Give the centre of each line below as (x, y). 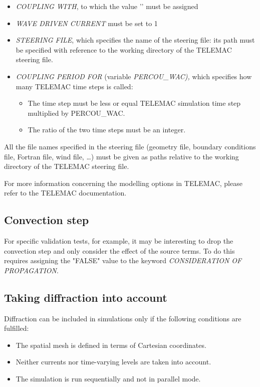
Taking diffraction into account (86, 297)
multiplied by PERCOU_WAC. (76, 113)
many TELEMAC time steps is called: (74, 86)
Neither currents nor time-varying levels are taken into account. (113, 362)
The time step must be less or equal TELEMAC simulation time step (134, 103)
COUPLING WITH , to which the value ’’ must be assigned (107, 6)
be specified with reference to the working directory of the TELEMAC (124, 49)
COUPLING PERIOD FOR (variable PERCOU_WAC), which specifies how (134, 76)
